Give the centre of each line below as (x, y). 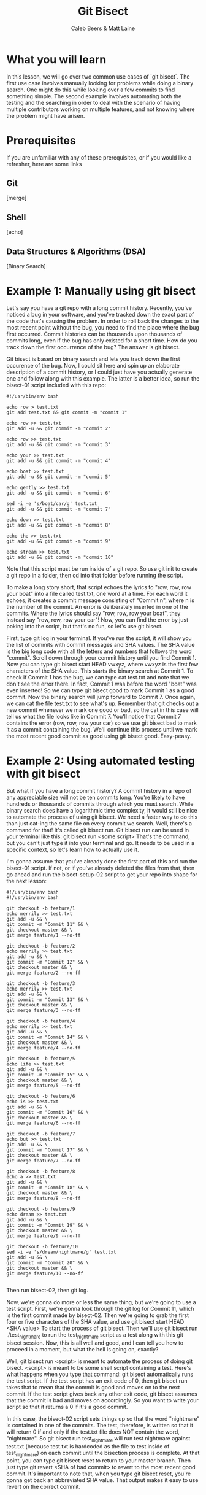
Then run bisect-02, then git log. (48, 1290)
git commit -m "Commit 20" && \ (48, 1262)
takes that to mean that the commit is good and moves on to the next (93, 1387)
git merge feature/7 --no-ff (44, 1161)
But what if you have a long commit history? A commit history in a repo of (99, 790)
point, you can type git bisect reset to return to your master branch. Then (99, 1461)
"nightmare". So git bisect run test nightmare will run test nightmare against (98, 1439)
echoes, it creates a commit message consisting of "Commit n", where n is (101, 600)
